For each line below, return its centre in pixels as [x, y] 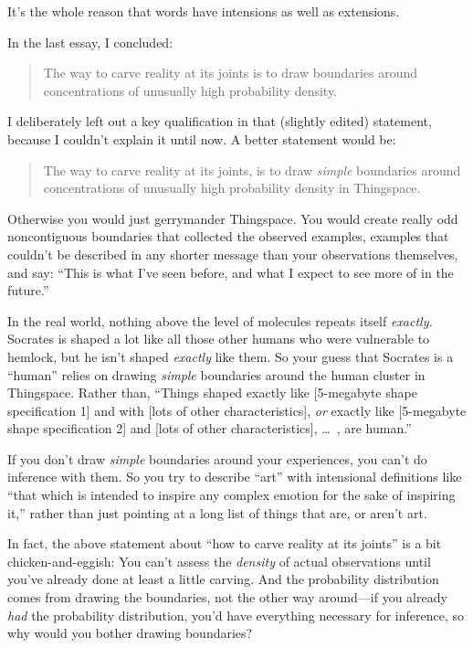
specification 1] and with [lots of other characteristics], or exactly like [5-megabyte [237, 410]
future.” [28, 290]
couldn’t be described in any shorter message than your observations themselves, [233, 254]
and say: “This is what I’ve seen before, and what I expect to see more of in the [231, 272]
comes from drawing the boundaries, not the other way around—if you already [227, 597]
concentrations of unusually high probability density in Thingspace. [232, 188]
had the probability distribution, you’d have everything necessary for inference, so [236, 615]
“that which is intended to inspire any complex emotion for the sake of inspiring [231, 495]
